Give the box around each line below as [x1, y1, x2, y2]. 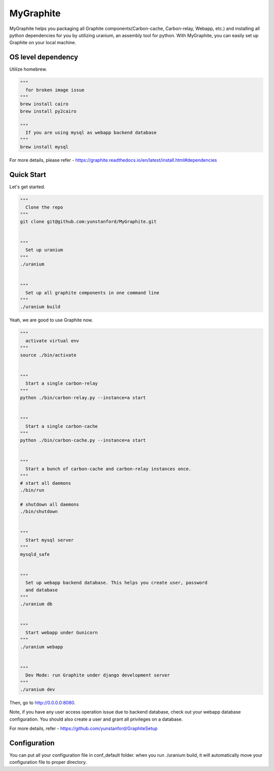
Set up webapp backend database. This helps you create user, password [25, 580, 208, 586]
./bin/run [20, 487, 45, 493]
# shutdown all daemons [20, 501, 80, 507]
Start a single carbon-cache [25, 423, 98, 429]
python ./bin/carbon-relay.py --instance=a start [20, 395, 146, 400]
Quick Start [9, 170, 46, 179]
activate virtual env [25, 338, 80, 343]
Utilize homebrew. [9, 66, 47, 72]
